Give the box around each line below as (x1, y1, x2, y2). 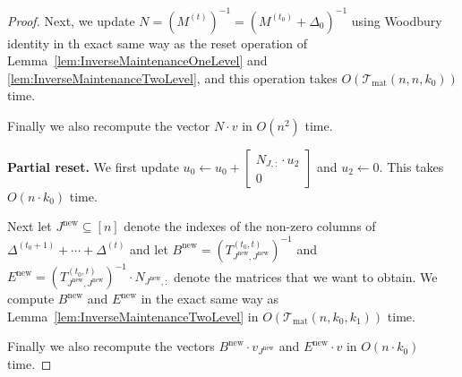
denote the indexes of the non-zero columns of (124, 217, 376, 236)
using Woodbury (351, 11, 442, 30)
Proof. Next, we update (7, 11, 135, 30)
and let (130, 239, 168, 258)
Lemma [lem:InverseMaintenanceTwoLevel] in (7, 306, 259, 325)
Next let (7, 217, 52, 236)
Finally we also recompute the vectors (7, 337, 215, 356)
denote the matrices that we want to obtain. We (174, 267, 438, 286)
